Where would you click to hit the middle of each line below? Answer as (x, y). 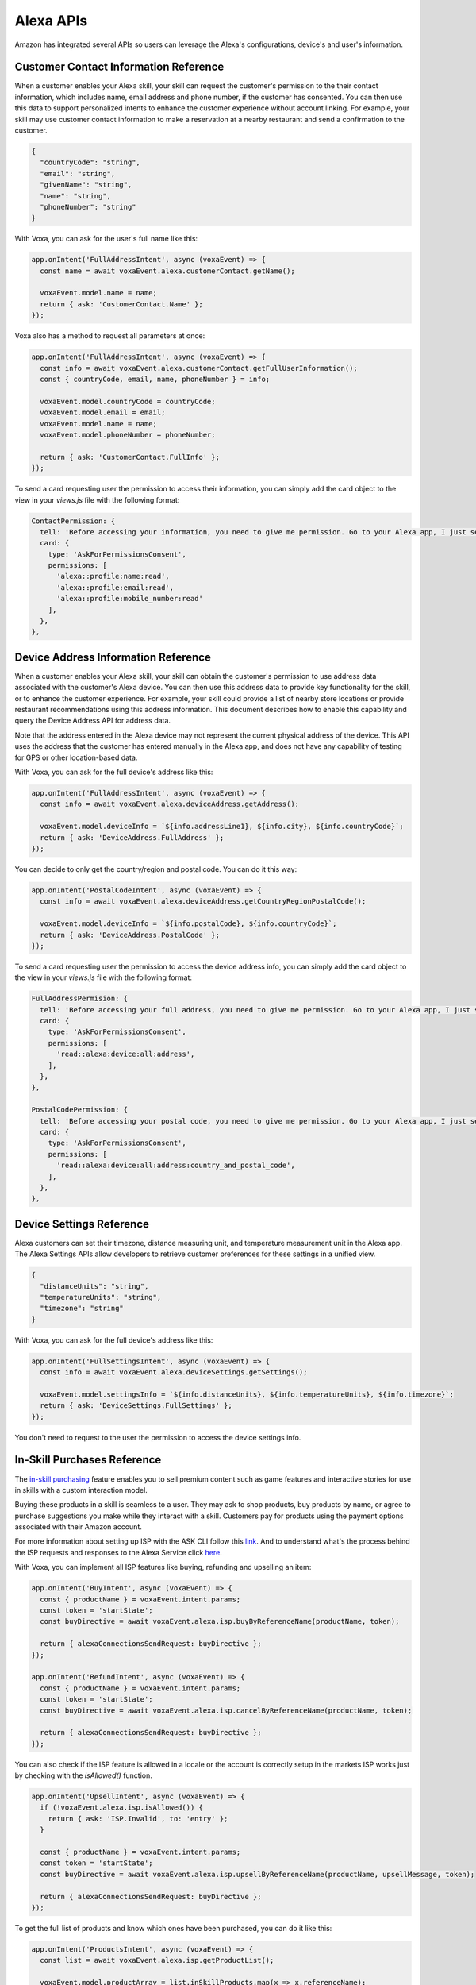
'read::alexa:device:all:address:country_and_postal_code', (176, 1166)
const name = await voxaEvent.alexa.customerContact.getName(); (167, 271)
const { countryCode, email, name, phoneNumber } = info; (155, 380)
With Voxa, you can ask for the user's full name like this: (106, 239)
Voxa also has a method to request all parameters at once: (110, 336)
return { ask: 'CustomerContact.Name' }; (122, 304)
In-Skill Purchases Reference (88, 1460)
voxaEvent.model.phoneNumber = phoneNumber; (128, 434)
